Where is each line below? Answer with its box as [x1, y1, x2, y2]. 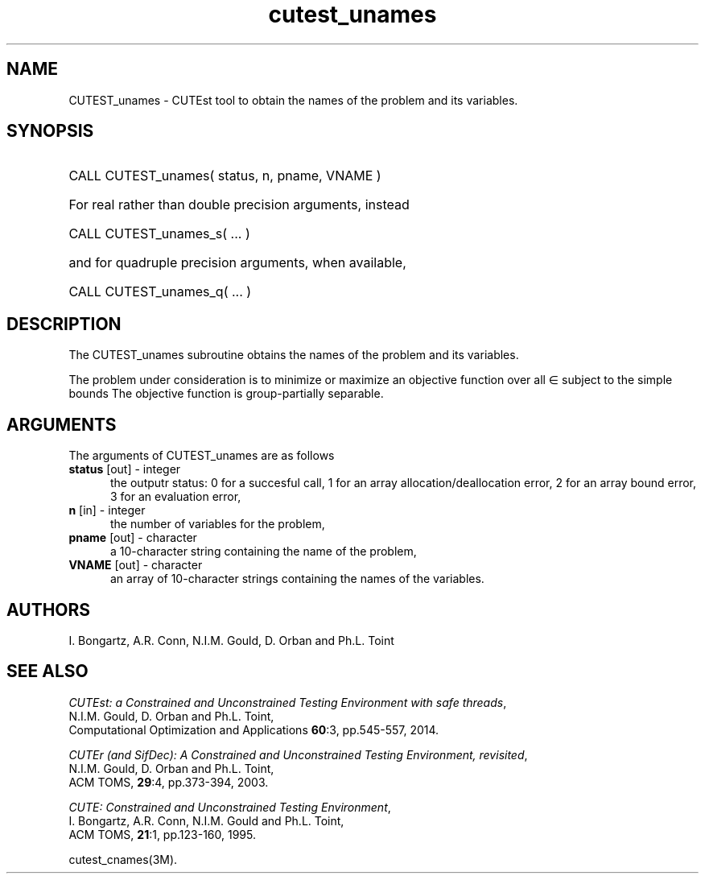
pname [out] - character [68, 531, 197, 545]
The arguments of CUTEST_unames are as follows [68, 448, 335, 463]
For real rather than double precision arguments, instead [68, 196, 410, 213]
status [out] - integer [68, 462, 181, 477]
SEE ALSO [6, 661, 89, 682]
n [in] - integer [68, 503, 146, 518]
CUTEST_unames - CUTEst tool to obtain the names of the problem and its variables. [68, 93, 518, 107]
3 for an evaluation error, [110, 490, 241, 504]
